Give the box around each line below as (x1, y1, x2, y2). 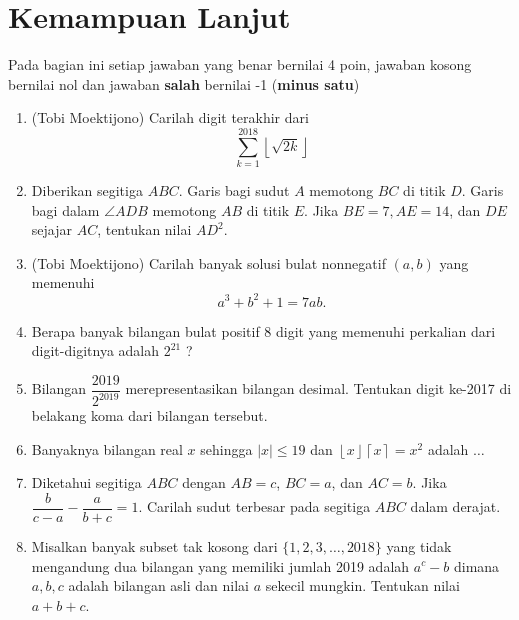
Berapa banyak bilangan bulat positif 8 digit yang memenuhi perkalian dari (31, 320, 496, 341)
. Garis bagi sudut (178, 180, 290, 201)
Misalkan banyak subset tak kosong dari (31, 535, 278, 556)
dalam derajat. (410, 496, 501, 517)
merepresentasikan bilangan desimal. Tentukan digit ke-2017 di (125, 378, 512, 399)
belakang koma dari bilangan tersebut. (31, 405, 268, 426)
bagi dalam (31, 199, 100, 220)
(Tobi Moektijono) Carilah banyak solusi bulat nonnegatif (31, 252, 386, 273)
